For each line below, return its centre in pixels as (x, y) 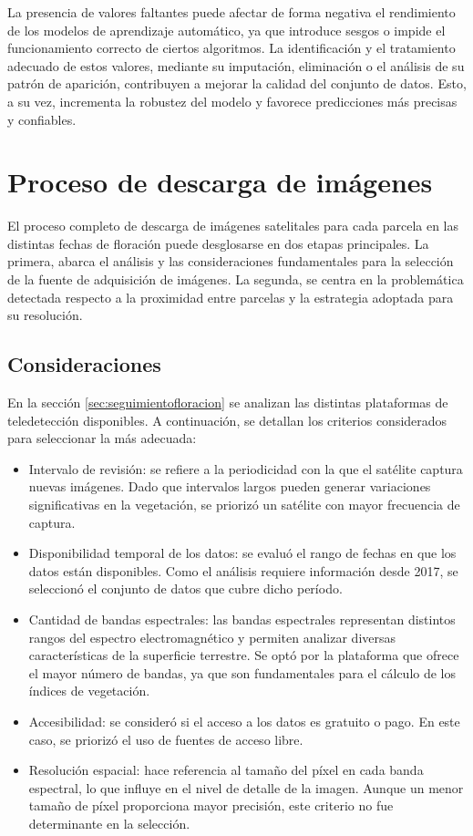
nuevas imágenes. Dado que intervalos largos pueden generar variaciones (230, 486)
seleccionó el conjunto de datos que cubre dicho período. (185, 588)
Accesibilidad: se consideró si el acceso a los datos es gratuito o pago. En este (244, 721)
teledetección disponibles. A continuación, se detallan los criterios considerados (227, 420)
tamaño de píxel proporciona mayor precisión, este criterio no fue (211, 805)
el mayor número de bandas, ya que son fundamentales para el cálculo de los (242, 672)
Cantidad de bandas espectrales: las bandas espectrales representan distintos (242, 619)
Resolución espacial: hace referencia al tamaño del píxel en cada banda (226, 770)
